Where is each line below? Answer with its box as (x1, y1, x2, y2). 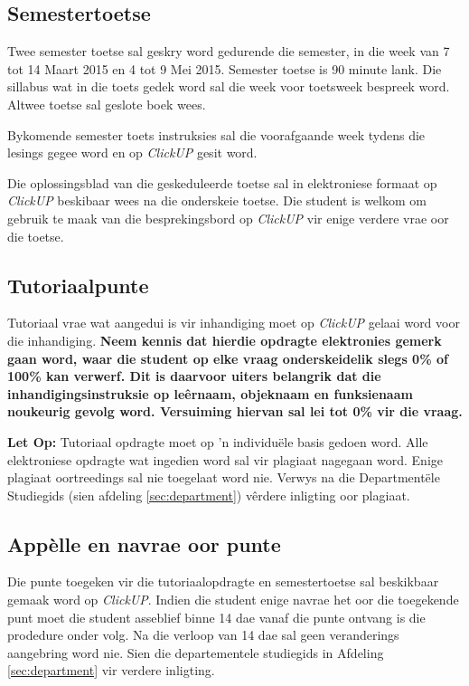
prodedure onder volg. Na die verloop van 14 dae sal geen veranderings (7, 625, 399, 644)
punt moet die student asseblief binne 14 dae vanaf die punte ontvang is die (7, 607, 426, 626)
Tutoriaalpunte (7, 271, 149, 299)
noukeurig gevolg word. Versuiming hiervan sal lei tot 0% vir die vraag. (7, 402, 463, 421)
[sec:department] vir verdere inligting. (7, 661, 215, 680)
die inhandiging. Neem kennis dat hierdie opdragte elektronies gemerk (7, 330, 442, 349)
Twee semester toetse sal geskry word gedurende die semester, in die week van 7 (7, 42, 450, 61)
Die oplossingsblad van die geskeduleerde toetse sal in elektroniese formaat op (7, 173, 437, 192)
